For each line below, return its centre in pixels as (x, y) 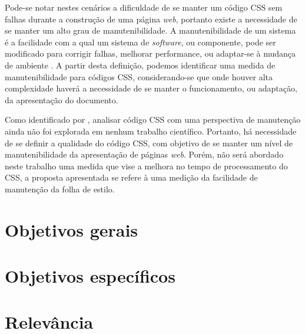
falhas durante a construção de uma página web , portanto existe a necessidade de (151, 19)
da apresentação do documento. (62, 99)
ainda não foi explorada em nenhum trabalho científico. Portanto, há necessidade (151, 131)
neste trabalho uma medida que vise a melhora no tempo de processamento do (146, 166)
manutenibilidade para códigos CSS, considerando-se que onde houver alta (139, 76)
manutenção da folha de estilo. (60, 189)
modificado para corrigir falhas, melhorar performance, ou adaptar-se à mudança (150, 53)
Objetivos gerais (72, 229)
